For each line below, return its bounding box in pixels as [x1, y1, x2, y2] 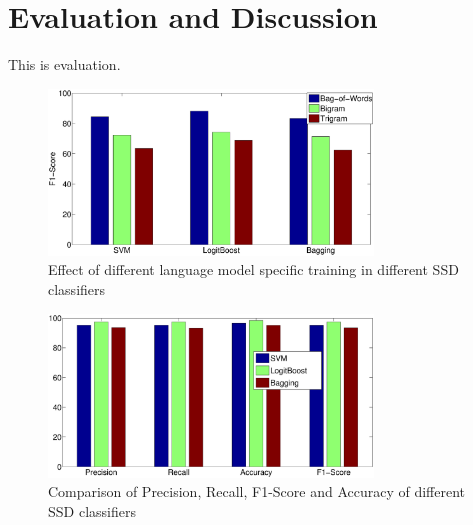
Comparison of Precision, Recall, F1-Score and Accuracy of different [48, 481, 466, 502]
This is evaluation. [8, 54, 121, 75]
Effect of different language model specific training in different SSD [48, 259, 459, 280]
